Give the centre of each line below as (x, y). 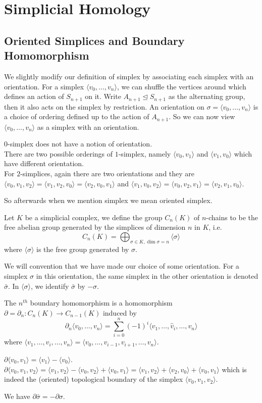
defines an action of (34, 96)
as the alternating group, (207, 96)
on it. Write (103, 96)
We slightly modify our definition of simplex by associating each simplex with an (129, 76)
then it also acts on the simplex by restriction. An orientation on (104, 106)
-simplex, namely (145, 153)
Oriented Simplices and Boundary (94, 40)
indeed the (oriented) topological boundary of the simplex (94, 379)
